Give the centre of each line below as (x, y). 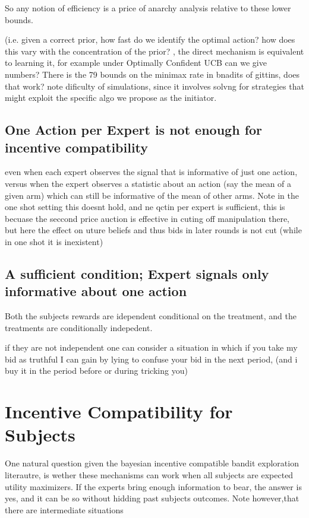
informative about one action (96, 291)
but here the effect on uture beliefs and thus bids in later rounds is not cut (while (153, 230)
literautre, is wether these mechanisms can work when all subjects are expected (149, 474)
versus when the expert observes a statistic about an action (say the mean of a (148, 183)
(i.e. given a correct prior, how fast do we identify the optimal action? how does (150, 39)
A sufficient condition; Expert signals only (137, 273)
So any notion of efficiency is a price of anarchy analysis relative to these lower (148, 8)
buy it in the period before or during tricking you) (96, 371)
